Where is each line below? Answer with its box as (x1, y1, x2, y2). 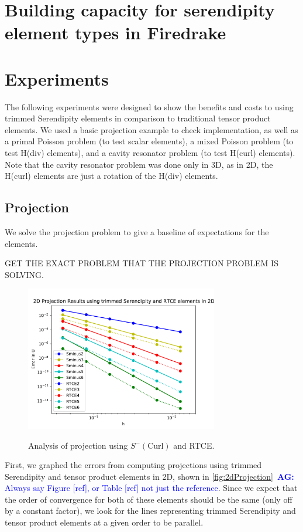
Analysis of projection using (28, 439, 128, 451)
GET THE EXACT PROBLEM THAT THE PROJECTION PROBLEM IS (5, 257, 278, 269)
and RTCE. (173, 439, 215, 451)
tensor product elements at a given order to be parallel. (5, 516, 204, 528)
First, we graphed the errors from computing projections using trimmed (5, 459, 262, 471)
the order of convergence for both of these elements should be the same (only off (5, 493, 292, 505)
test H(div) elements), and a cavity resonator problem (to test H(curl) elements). (5, 147, 295, 159)
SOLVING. (5, 268, 44, 280)
